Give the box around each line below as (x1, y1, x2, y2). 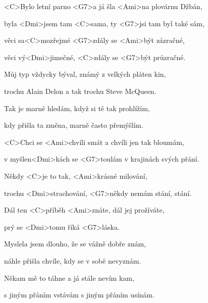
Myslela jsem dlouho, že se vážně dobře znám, (4, 238, 146, 249)
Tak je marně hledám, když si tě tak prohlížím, (4, 103, 150, 113)
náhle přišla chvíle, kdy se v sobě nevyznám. (4, 255, 141, 266)
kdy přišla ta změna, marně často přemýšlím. (4, 120, 143, 130)
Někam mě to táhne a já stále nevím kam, (4, 272, 134, 283)
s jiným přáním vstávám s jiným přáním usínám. (4, 289, 154, 300)
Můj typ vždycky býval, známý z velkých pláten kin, (4, 69, 166, 79)
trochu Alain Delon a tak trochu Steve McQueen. (4, 85, 157, 96)
